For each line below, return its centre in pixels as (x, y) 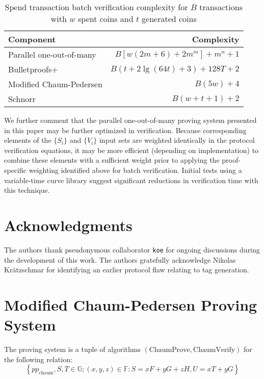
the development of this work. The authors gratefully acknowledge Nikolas (120, 259)
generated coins (169, 19)
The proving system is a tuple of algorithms (72, 349)
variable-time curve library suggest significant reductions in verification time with (131, 180)
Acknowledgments (68, 225)
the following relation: (38, 359)
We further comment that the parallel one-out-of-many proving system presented (130, 120)
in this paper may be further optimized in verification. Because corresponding (125, 130)
